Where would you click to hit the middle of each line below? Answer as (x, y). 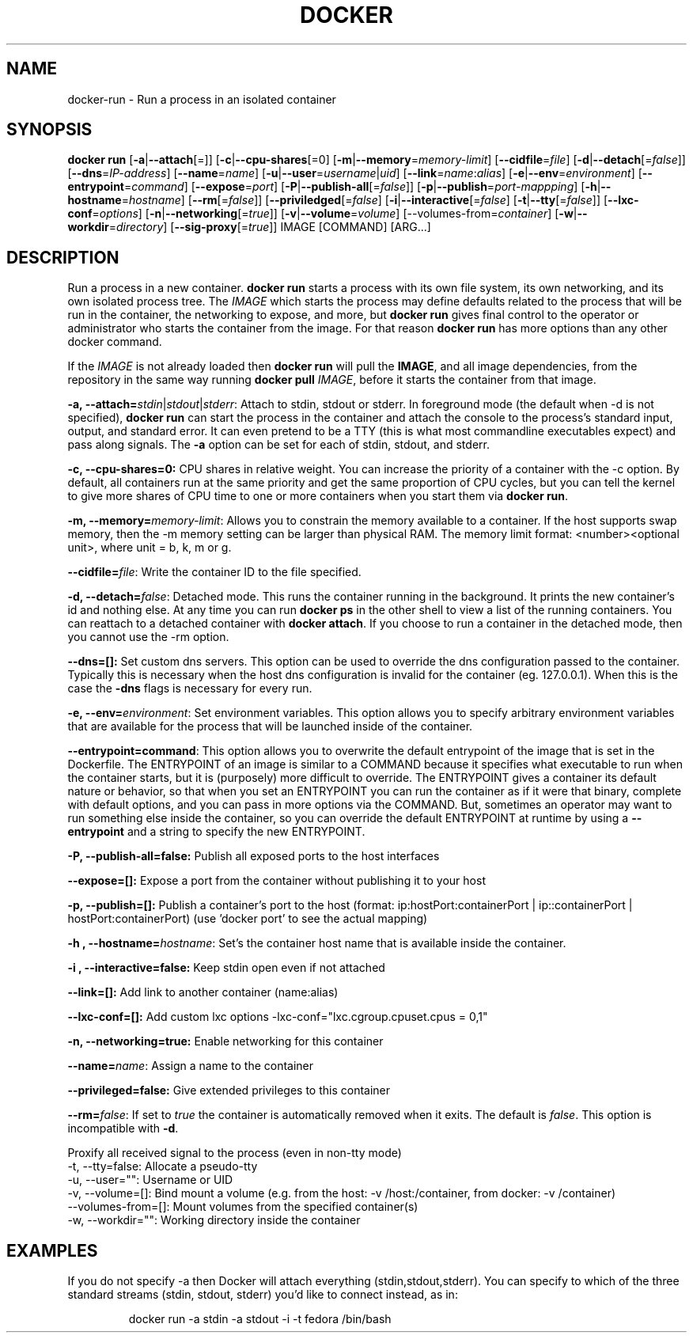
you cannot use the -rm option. (148, 637)
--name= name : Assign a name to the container (191, 1066)
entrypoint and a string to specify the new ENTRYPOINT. (216, 832)
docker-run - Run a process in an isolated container (202, 99)
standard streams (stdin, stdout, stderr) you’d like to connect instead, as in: (263, 1295)
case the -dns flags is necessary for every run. (190, 688)
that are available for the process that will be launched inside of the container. (270, 726)
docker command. (115, 342)
